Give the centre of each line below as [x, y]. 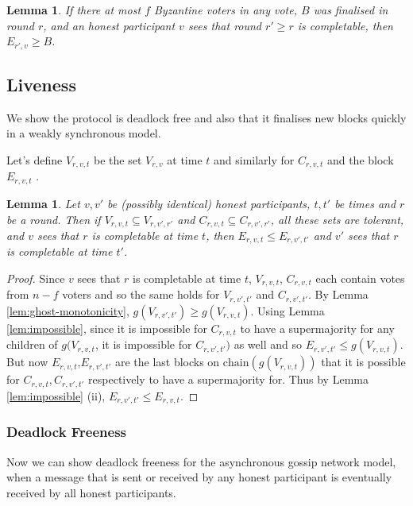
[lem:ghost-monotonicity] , [68, 310]
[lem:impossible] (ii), [56, 395]
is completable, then [345, 25]
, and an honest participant [109, 25]
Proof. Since [36, 278]
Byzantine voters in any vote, [226, 10]
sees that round [225, 25]
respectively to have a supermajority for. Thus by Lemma [228, 379]
